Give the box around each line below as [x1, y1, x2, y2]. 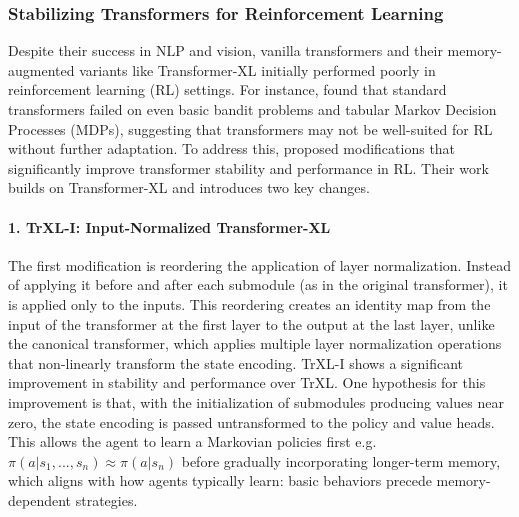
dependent [8, 489, 72, 510]
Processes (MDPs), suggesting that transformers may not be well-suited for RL [8, 118, 493, 139]
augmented [8, 59, 75, 80]
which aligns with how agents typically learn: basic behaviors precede [8, 470, 432, 491]
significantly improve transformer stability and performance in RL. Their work [8, 157, 489, 178]
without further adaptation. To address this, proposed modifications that [8, 138, 456, 159]
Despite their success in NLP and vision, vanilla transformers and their [8, 40, 443, 61]
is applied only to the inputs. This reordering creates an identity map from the [8, 293, 491, 314]
